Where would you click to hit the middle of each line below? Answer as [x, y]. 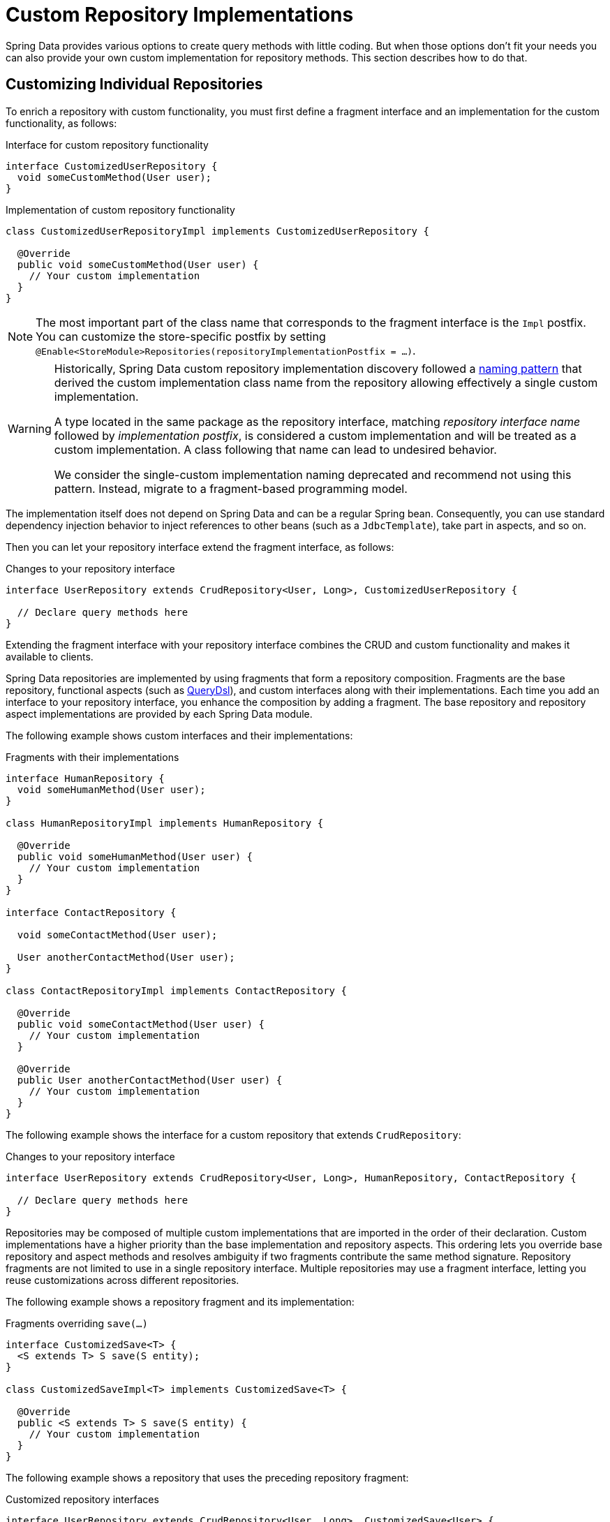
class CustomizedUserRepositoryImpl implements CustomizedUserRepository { [217, 231]
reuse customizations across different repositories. [122, 1280]
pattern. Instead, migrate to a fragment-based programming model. [231, 488]
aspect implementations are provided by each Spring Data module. [159, 714]
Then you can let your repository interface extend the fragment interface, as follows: [200, 547]
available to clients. [50, 656]
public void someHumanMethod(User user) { [135, 856]
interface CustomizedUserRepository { [112, 166]
